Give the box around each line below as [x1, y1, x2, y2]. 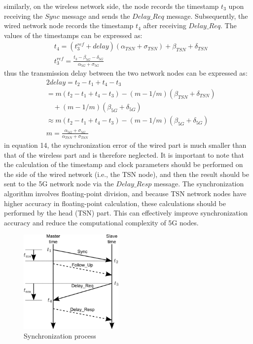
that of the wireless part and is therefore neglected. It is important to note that [4, 149, 244, 160]
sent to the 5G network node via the [4, 178, 114, 189]
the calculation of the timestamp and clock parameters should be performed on [4, 159, 243, 170]
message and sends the [62, 10, 130, 21]
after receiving [143, 20, 186, 31]
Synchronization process [24, 331, 96, 341]
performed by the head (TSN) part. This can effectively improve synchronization [4, 208, 248, 218]
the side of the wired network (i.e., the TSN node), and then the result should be [4, 169, 249, 179]
